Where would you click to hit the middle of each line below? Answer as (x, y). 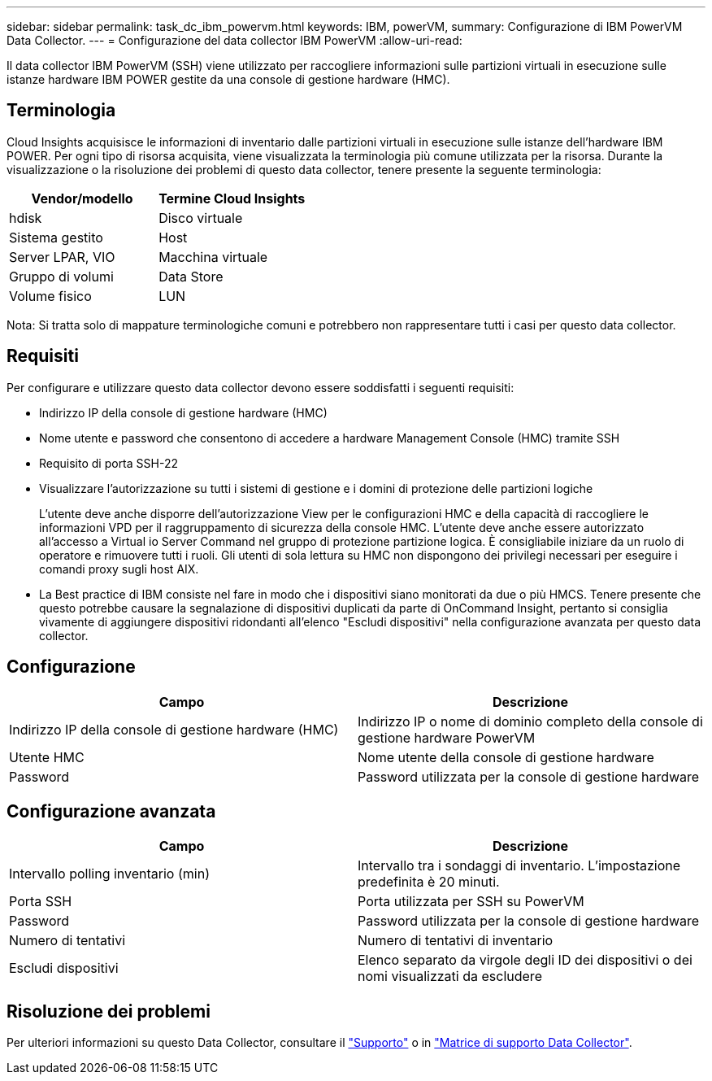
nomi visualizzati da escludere (450, 976)
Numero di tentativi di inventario (456, 941)
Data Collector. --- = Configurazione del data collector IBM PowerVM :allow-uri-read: (234, 40)
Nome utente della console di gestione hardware (506, 757)
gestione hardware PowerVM (447, 737)
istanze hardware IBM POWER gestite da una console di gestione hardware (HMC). (228, 79)
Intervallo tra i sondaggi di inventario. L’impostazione (519, 866)
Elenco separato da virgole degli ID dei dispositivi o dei (525, 960)
